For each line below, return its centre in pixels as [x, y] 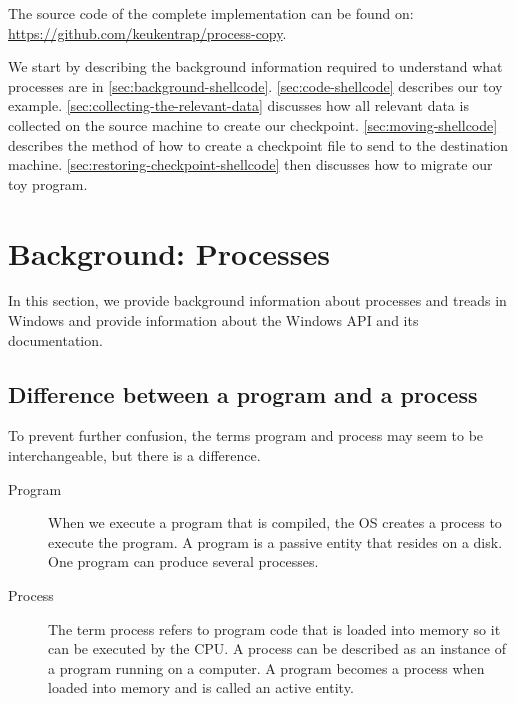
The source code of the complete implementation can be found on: [211, 13]
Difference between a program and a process [243, 393]
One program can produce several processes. [183, 561]
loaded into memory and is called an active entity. [201, 687]
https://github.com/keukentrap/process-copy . [147, 32]
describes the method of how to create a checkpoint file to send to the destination [258, 144]
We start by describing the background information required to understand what [255, 66]
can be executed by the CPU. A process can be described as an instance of [277, 648]
